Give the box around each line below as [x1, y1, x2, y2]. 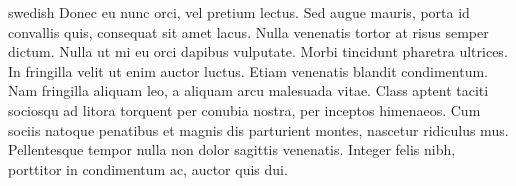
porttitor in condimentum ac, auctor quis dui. [8, 158, 288, 179]
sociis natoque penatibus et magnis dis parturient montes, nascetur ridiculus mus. [8, 119, 509, 140]
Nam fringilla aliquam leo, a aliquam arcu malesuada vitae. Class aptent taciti [8, 80, 489, 101]
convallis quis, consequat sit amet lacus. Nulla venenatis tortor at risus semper [8, 21, 489, 42]
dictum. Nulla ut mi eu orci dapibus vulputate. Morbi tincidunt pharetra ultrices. [8, 41, 508, 62]
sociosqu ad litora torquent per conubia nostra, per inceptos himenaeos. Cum [8, 99, 481, 120]
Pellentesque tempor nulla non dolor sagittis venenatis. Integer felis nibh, [8, 139, 456, 160]
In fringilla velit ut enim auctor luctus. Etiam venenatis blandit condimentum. [8, 60, 488, 81]
